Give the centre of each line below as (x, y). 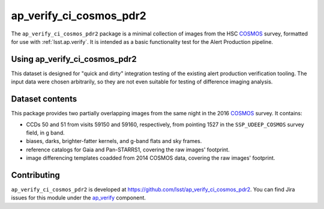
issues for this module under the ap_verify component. (79, 198)
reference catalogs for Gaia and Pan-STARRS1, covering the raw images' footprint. (128, 150)
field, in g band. (46, 133)
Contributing (35, 175)
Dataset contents (44, 99)
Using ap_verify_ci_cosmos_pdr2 (74, 59)
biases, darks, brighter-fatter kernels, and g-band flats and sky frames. (114, 141)
